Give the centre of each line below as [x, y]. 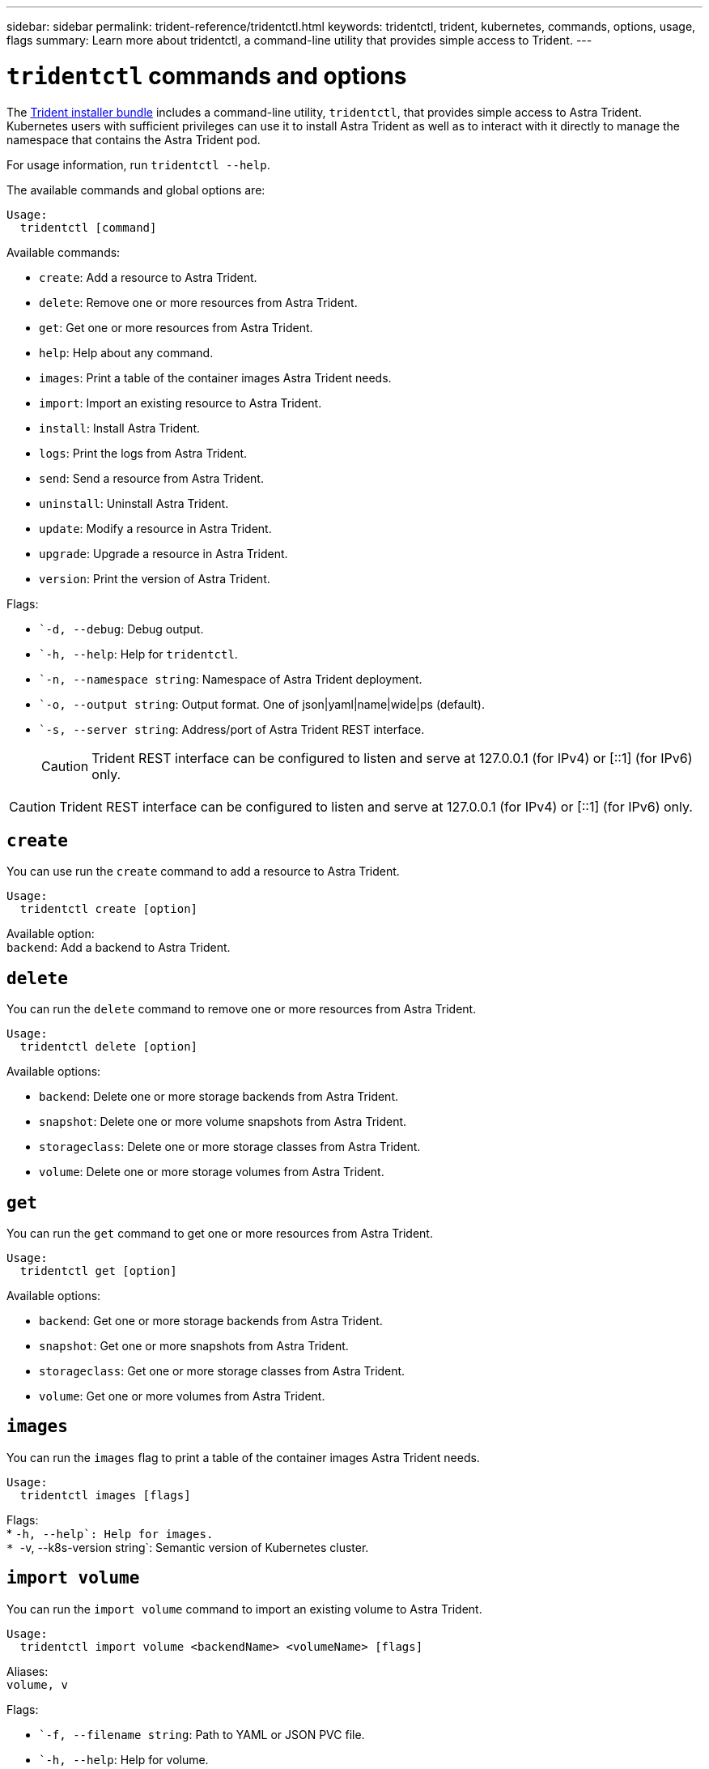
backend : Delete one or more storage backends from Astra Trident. [219, 1097]
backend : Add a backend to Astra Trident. [119, 948]
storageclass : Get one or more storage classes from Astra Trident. [222, 1371]
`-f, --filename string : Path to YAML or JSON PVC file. [202, 1734]
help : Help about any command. [126, 352]
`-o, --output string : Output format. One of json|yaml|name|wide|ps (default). [262, 704]
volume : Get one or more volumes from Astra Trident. [182, 1396]
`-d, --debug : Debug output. [121, 629]
